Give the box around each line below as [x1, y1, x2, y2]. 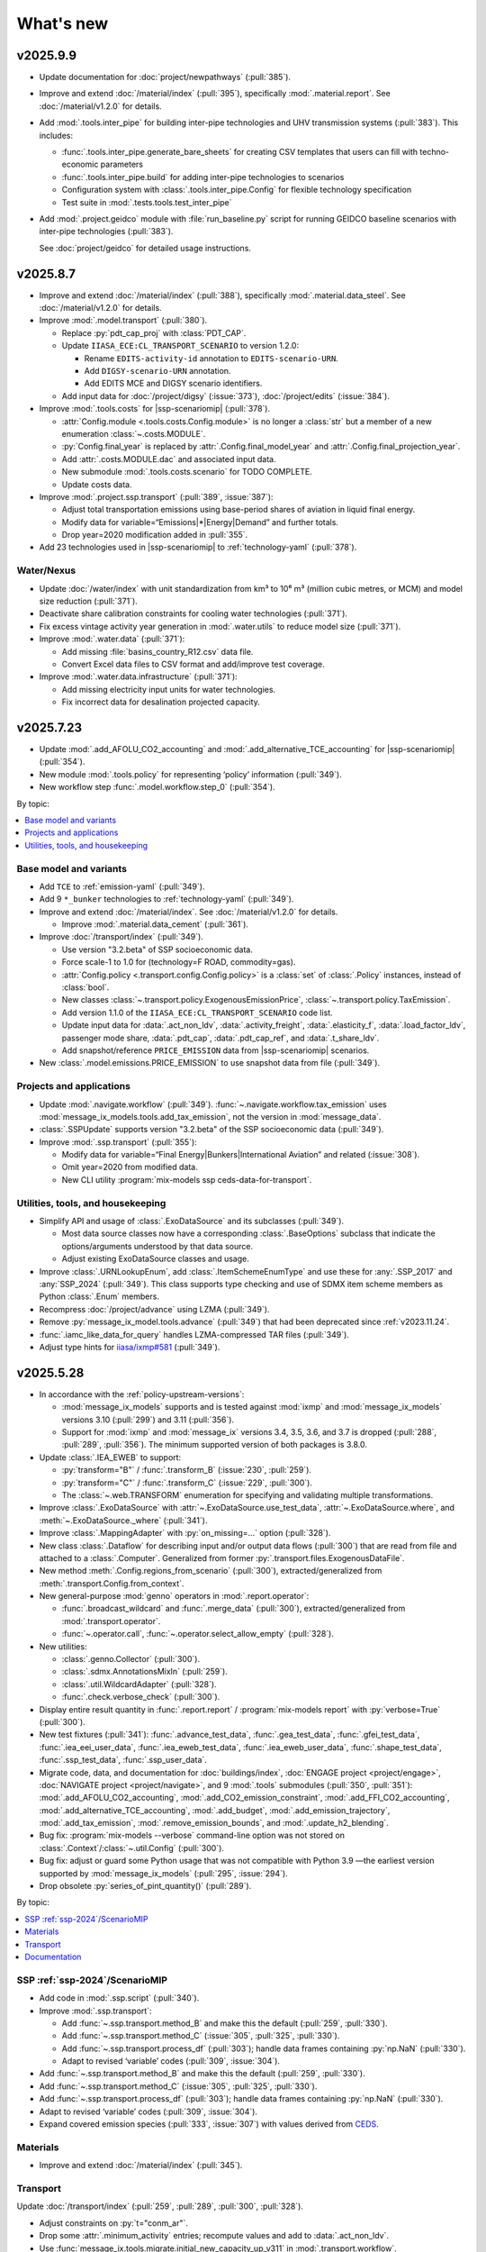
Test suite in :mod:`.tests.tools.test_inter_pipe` [61, 196, 233, 207]
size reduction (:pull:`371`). [39, 595, 139, 606]
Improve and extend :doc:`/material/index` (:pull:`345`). [39, 2160, 243, 2171]
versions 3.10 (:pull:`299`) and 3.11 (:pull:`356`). [61, 1414, 234, 1425]
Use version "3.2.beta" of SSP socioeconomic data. [61, 944, 254, 955]
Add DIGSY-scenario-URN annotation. [84, 366, 231, 376]
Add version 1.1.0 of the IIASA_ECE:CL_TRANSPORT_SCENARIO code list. [61, 1007, 333, 1018]
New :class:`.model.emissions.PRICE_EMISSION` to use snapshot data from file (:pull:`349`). [39, 1058, 381, 1068]
